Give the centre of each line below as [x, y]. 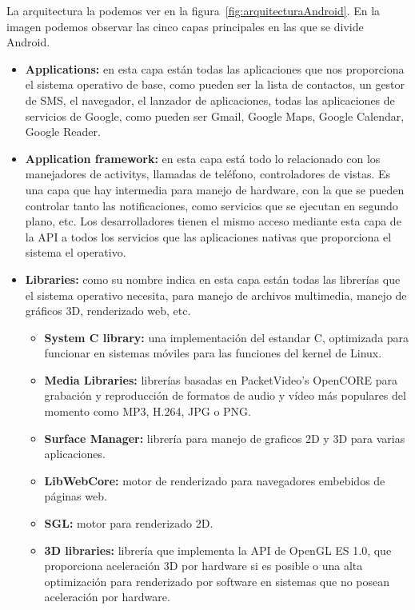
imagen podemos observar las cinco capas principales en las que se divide [185, 26]
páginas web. [76, 496]
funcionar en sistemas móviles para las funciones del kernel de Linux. [213, 353]
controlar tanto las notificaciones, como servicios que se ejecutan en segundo [211, 205]
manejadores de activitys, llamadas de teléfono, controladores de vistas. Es [208, 174]
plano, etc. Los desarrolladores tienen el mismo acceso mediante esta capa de [213, 221]
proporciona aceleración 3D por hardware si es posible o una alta [204, 566]
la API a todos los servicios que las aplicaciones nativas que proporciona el [208, 236]
